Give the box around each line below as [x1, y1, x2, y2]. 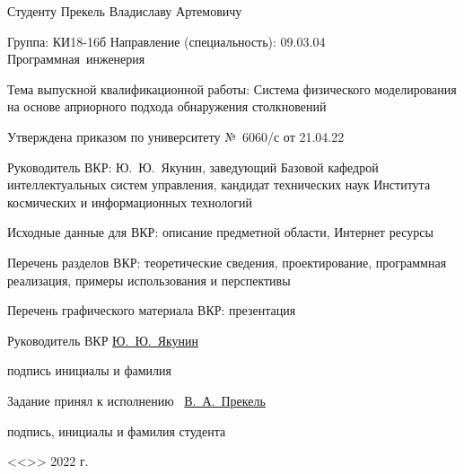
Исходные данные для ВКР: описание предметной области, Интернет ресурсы [7, 223, 433, 241]
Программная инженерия [7, 49, 145, 68]
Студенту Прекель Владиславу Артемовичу [7, 2, 242, 20]
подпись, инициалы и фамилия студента [7, 421, 226, 440]
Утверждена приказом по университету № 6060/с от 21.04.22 [7, 127, 345, 145]
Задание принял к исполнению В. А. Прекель [7, 391, 266, 409]
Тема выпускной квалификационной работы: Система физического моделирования [7, 79, 457, 98]
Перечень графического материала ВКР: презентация [7, 301, 296, 320]
